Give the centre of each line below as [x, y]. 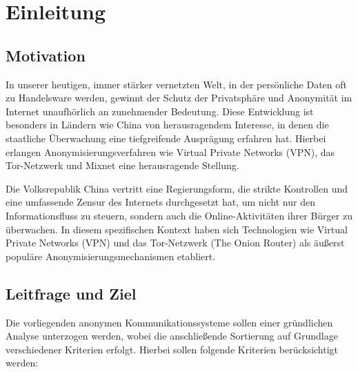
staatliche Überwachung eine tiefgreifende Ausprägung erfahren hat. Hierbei [166, 138]
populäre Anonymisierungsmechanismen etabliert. [111, 256]
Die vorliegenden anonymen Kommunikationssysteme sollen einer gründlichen [169, 322]
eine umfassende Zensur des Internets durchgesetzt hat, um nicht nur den [160, 202]
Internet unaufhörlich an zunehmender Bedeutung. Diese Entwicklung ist [160, 111]
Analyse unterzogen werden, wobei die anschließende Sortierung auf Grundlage [172, 336]
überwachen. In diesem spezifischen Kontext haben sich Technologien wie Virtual [177, 229]
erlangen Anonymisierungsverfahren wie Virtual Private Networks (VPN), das [170, 151]
